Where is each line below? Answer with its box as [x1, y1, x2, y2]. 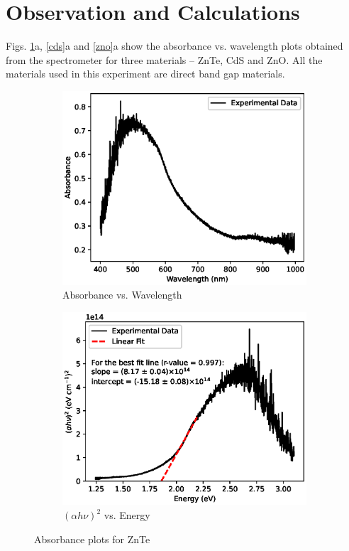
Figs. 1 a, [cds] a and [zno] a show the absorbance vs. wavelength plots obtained [6, 38, 343, 53]
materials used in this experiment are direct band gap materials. [6, 66, 285, 81]
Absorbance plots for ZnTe [34, 531, 150, 546]
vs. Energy [104, 508, 150, 523]
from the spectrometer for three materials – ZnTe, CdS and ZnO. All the [6, 52, 323, 67]
